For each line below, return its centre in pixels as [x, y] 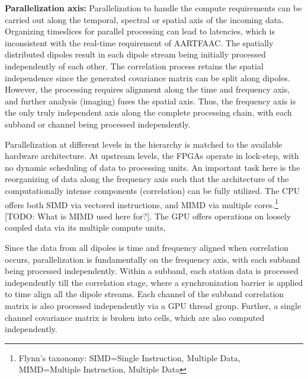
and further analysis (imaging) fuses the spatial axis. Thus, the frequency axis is [150, 101]
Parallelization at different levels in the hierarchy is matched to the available [144, 144]
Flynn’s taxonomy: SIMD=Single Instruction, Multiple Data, [129, 357]
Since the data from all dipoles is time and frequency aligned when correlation [147, 247]
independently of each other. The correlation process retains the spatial [134, 66]
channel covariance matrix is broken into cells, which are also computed [135, 317]
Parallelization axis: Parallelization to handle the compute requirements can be [153, 8]
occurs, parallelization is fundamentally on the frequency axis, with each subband [153, 259]
